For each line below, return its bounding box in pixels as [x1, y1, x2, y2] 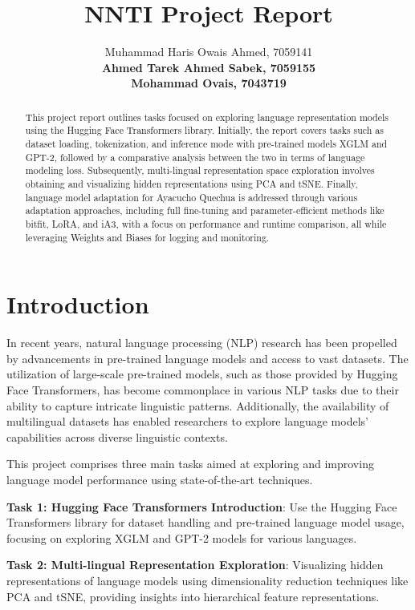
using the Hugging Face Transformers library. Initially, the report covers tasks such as [25, 123, 384, 137]
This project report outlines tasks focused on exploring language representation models [25, 110, 389, 123]
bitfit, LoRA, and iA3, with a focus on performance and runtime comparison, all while [25, 216, 387, 230]
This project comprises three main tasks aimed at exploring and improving [6, 455, 374, 472]
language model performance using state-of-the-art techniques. [6, 471, 313, 487]
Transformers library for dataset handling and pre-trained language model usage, [6, 514, 405, 531]
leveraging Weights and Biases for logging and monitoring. [25, 230, 270, 244]
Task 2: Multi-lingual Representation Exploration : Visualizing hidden [6, 556, 384, 573]
